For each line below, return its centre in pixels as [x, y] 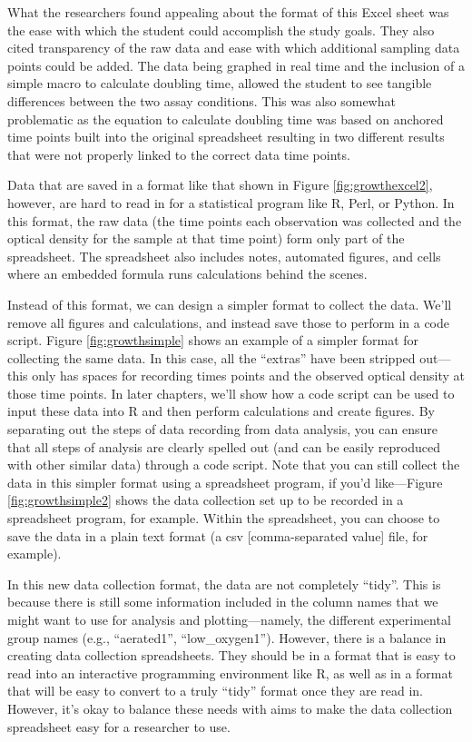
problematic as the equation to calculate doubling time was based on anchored [226, 119]
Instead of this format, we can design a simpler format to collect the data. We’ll [230, 304]
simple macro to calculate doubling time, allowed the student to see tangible [220, 83]
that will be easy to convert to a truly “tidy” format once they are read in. [215, 691]
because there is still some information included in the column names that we [223, 602]
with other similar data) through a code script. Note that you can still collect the [234, 465]
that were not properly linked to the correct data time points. [179, 154]
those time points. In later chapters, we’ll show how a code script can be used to [231, 393]
